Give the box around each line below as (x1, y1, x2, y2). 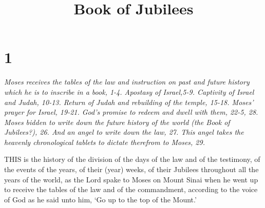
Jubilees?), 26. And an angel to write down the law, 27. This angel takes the (4, 127, 244, 137)
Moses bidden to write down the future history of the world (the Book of (4, 116, 230, 127)
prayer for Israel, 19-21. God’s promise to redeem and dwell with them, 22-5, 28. (4, 107, 258, 117)
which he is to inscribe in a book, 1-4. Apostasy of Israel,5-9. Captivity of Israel (4, 86, 254, 97)
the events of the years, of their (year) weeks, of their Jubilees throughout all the (4, 164, 259, 175)
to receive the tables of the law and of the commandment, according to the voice (4, 184, 258, 195)
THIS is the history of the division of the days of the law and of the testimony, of (4, 154, 260, 164)
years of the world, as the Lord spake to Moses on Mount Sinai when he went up (4, 174, 258, 184)
